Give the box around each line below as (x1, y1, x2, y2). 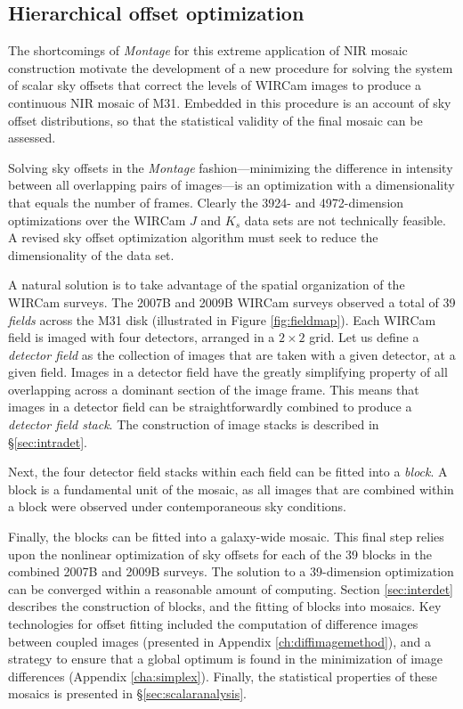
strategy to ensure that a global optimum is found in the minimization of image (8, 649, 443, 668)
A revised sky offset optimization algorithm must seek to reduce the (8, 228, 378, 247)
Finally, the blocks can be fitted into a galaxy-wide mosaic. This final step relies (8, 527, 444, 546)
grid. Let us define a (309, 328, 419, 346)
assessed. (8, 128, 56, 147)
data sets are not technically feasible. (244, 210, 446, 229)
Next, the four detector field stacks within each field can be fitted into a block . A (8, 462, 448, 481)
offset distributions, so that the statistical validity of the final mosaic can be (8, 110, 423, 129)
